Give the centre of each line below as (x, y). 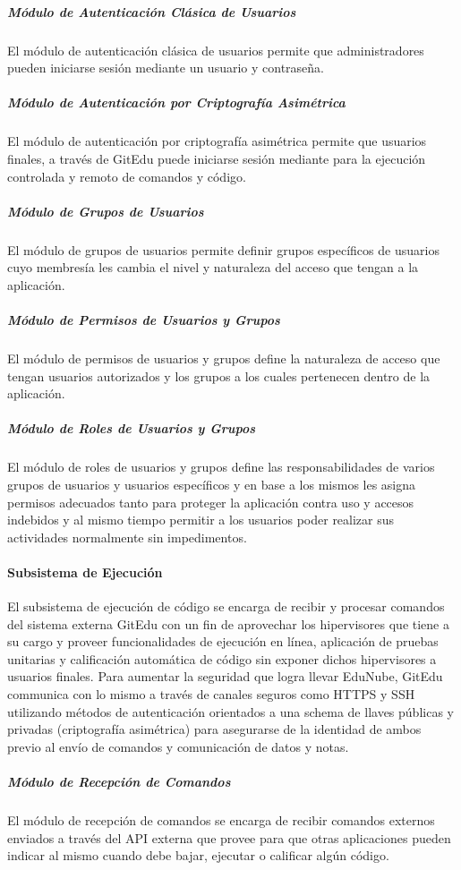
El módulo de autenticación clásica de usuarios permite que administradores (216, 50)
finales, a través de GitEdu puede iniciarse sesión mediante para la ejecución (217, 158)
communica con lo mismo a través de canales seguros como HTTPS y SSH (211, 694)
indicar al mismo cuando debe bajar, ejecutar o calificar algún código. (198, 855)
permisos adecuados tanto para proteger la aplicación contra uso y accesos (211, 502)
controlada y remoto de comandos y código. (127, 176)
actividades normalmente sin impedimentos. (127, 537)
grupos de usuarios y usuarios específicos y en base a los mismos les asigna (212, 484)
